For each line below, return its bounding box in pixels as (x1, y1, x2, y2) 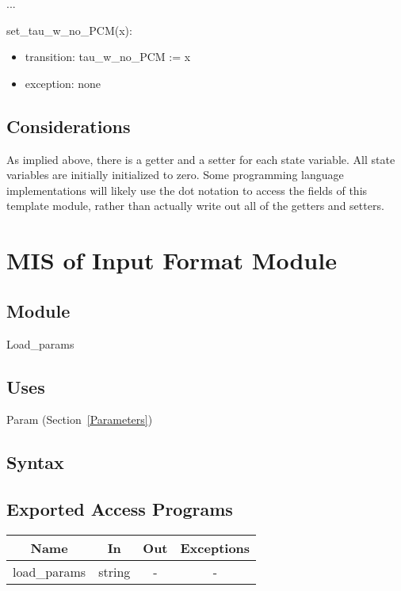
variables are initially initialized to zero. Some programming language (6, 166, 344, 183)
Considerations (6, 113, 131, 138)
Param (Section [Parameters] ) (6, 411, 153, 428)
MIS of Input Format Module (6, 244, 337, 276)
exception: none (25, 74, 101, 91)
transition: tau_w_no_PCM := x (25, 48, 191, 65)
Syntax (6, 450, 64, 475)
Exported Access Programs (6, 497, 233, 521)
